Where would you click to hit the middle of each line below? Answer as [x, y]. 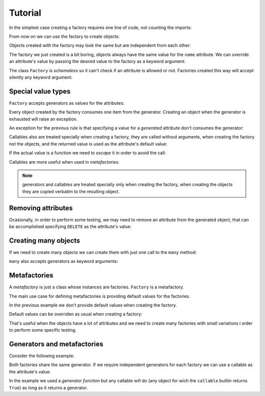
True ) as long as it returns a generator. [49, 388]
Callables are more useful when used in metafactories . [64, 162]
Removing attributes [41, 208]
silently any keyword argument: [41, 77]
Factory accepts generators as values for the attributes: [67, 103]
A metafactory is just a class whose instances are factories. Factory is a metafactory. [96, 287]
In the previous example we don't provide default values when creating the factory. [93, 305]
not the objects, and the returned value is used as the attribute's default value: [88, 144]
